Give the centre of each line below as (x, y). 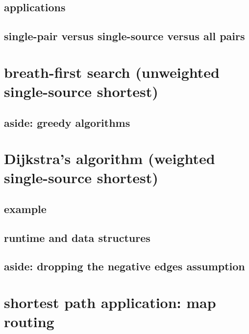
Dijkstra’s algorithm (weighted (110, 158)
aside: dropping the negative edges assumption (124, 266)
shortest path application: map (110, 302)
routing (29, 322)
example (25, 208)
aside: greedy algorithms (67, 122)
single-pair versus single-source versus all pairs (124, 36)
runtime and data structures (77, 237)
